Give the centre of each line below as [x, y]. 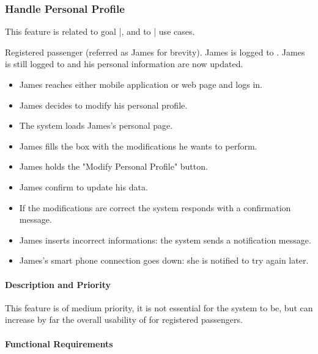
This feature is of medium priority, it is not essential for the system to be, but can [159, 307]
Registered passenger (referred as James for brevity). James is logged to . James [155, 52]
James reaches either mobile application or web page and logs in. [141, 84]
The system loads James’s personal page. [96, 125]
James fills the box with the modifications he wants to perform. [138, 146]
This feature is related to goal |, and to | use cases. [100, 31]
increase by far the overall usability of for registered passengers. [124, 320]
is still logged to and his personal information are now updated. [124, 64]
